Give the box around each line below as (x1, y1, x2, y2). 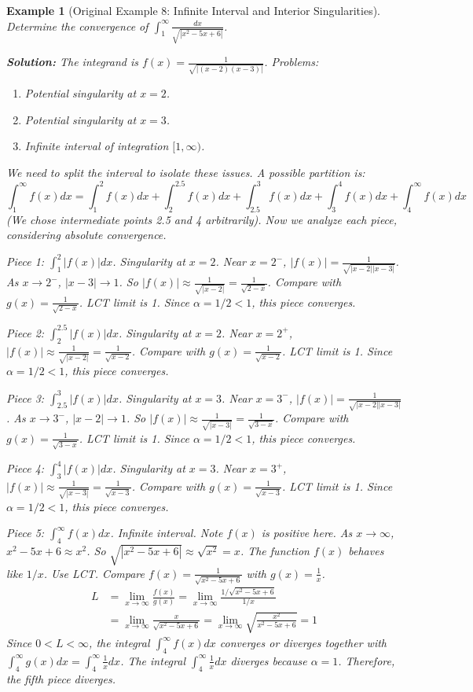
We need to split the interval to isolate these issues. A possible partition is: (6, 164, 365, 180)
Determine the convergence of (6, 17, 148, 34)
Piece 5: (6, 525, 45, 541)
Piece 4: (6, 460, 45, 477)
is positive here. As (261, 525, 353, 541)
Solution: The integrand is (6, 53, 138, 70)
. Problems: (264, 53, 319, 70)
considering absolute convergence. (6, 226, 167, 243)
